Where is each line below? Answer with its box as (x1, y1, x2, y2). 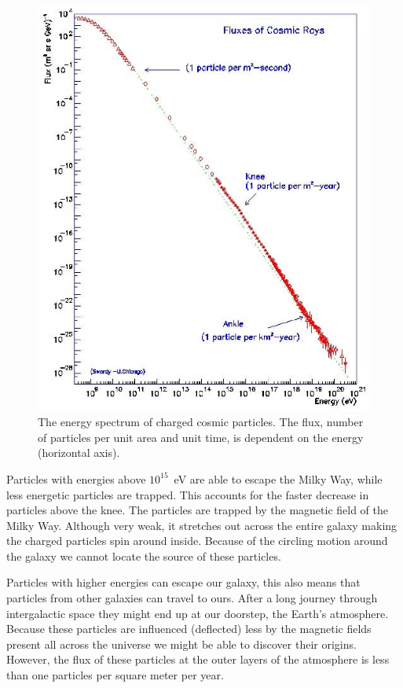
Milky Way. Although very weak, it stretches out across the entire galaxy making (6, 517, 398, 533)
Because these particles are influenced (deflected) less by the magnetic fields (6, 620, 372, 637)
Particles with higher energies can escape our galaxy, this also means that (6, 574, 361, 591)
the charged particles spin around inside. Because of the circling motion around (6, 532, 388, 549)
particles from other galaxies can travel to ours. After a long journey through (6, 590, 378, 606)
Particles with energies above (6, 470, 146, 487)
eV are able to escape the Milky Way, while (174, 470, 383, 487)
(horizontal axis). (38, 444, 120, 461)
